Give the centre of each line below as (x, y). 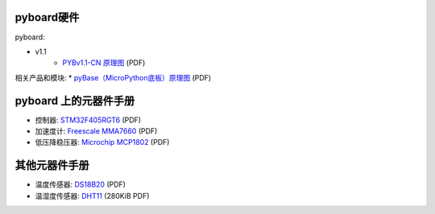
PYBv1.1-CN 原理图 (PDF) (104, 63)
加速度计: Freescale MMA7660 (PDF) (96, 131)
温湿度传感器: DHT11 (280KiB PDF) (92, 195)
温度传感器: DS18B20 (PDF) (81, 184)
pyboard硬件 (47, 17)
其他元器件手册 (52, 165)
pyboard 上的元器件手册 (75, 101)
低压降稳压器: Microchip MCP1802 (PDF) (102, 142)
